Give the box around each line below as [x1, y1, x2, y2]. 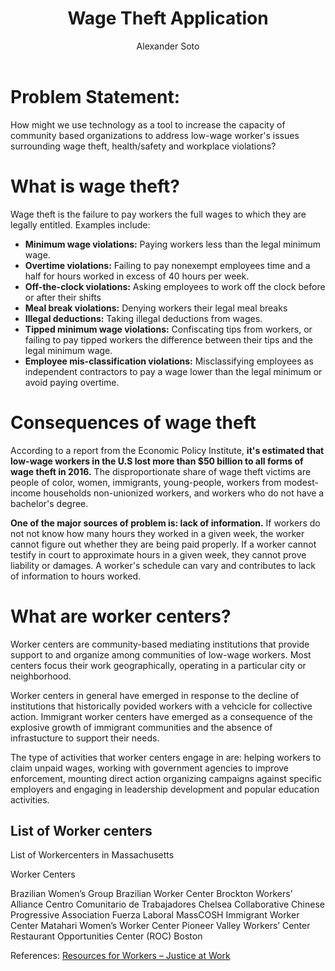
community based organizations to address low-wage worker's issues [10, 129, 300, 141]
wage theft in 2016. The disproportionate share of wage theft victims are [10, 465, 312, 477]
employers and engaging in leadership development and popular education [10, 783, 320, 795]
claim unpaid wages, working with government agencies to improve [10, 762, 290, 774]
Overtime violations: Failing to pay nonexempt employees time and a [24, 259, 311, 271]
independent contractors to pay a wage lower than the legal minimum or [24, 365, 323, 377]
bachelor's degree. [10, 497, 89, 509]
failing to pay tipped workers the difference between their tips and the [24, 333, 314, 346]
